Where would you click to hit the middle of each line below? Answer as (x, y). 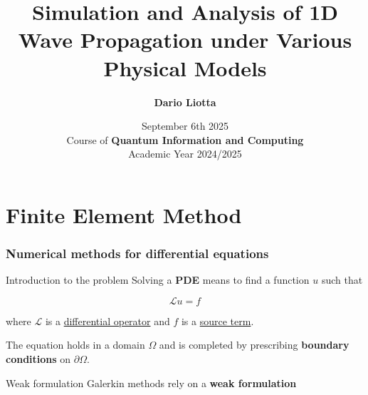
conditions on (38, 359)
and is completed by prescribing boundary (254, 345)
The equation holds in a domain (75, 345)
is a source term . (217, 320)
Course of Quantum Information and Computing (185, 139)
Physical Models (185, 67)
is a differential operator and (107, 320)
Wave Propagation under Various (185, 40)
